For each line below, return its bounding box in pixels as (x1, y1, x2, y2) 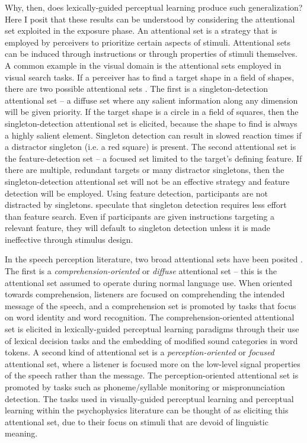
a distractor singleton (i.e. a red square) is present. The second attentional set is (5, 140, 296, 153)
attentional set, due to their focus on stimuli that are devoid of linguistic (5, 415, 268, 428)
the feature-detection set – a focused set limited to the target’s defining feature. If (5, 152, 302, 164)
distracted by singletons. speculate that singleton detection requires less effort (5, 198, 287, 211)
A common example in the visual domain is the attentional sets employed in (5, 59, 282, 71)
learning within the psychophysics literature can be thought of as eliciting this (5, 404, 289, 416)
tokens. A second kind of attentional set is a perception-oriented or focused (5, 346, 274, 358)
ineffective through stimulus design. (5, 233, 133, 245)
